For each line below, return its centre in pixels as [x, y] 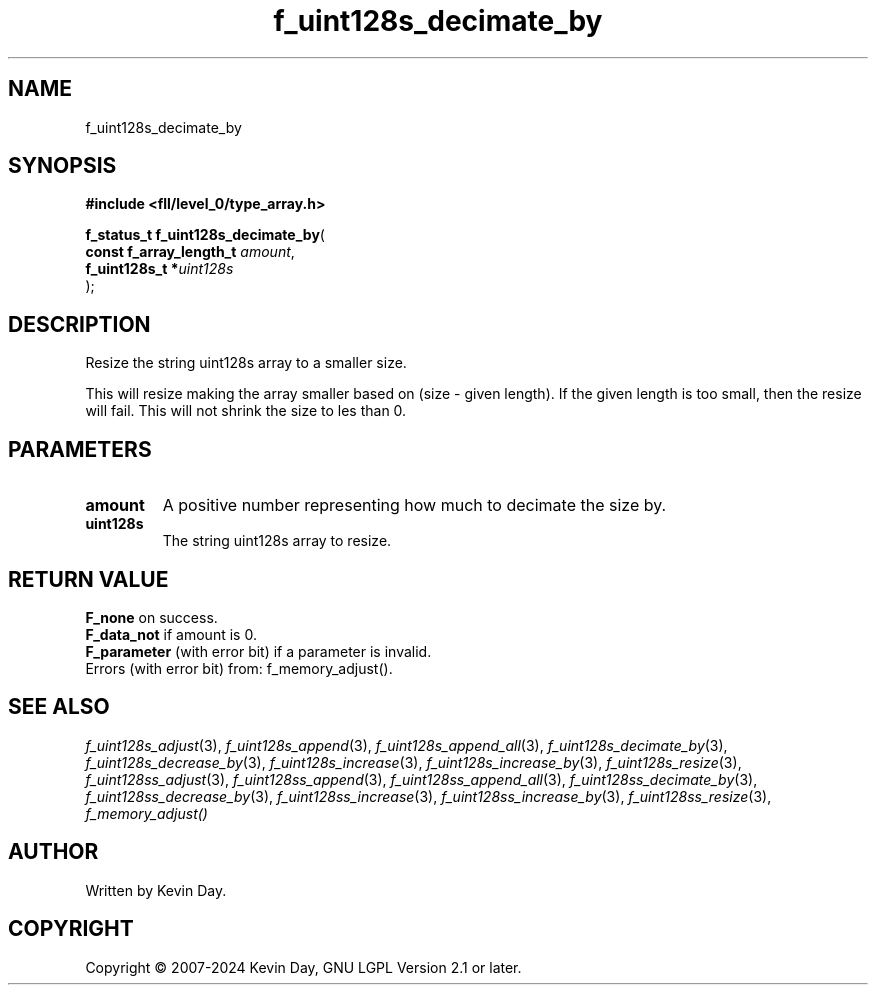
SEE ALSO [59, 707]
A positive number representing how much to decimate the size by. [414, 505]
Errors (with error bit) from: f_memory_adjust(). [239, 668]
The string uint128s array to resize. [277, 541]
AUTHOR [53, 852]
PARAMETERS [80, 449]
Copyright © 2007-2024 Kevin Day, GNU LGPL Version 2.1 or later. [303, 967]
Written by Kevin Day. [156, 890]
